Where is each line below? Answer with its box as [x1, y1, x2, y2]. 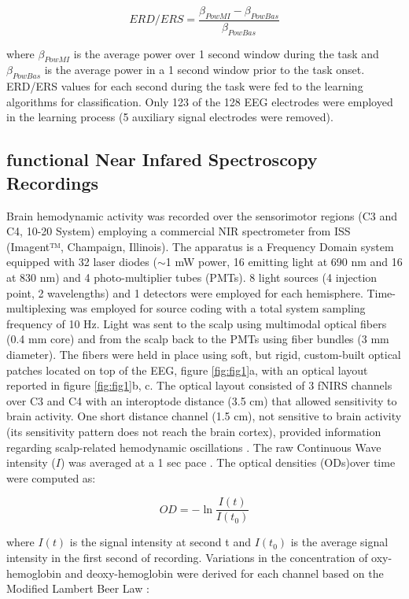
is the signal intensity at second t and [69, 534, 251, 550]
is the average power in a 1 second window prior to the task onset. [44, 61, 365, 78]
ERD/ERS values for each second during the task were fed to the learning [6, 78, 363, 94]
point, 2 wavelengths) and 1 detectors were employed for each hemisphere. [6, 284, 363, 301]
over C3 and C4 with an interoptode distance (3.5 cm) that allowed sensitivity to [6, 392, 397, 409]
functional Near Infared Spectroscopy [6, 147, 318, 172]
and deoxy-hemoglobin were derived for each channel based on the [64, 564, 384, 581]
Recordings [6, 170, 99, 194]
